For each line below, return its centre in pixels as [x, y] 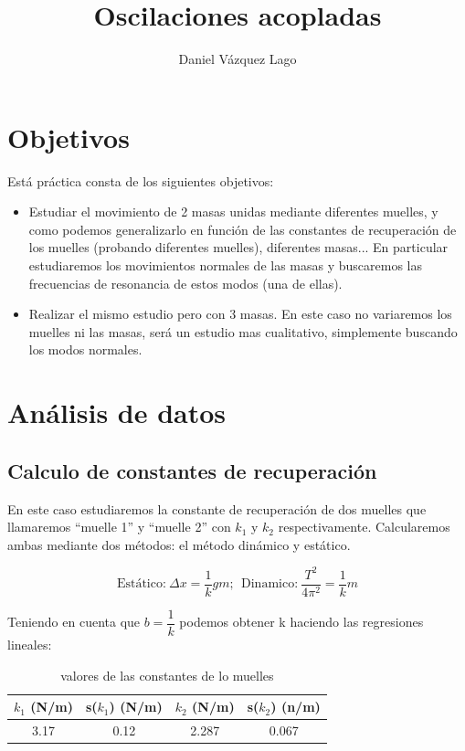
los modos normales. [85, 349]
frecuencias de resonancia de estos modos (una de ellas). [185, 283]
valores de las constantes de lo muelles [167, 675]
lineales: [30, 644]
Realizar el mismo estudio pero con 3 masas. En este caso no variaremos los [240, 314]
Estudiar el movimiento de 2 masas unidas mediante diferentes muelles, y [233, 212]
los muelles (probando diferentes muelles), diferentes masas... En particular [238, 247]
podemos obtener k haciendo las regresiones [301, 622]
